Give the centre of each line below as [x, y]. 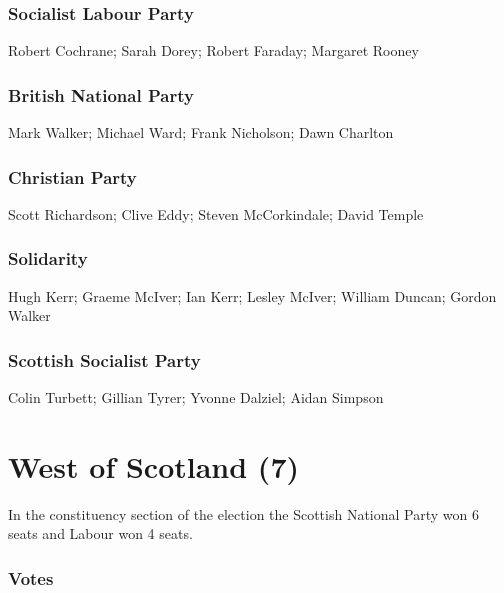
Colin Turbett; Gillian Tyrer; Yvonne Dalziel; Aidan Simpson [196, 397]
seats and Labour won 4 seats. [100, 533]
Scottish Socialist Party [104, 359]
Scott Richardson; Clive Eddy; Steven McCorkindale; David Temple [216, 213]
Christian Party [72, 176]
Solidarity [48, 258]
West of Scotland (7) [154, 465]
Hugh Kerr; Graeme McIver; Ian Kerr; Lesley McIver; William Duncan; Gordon [252, 295]
